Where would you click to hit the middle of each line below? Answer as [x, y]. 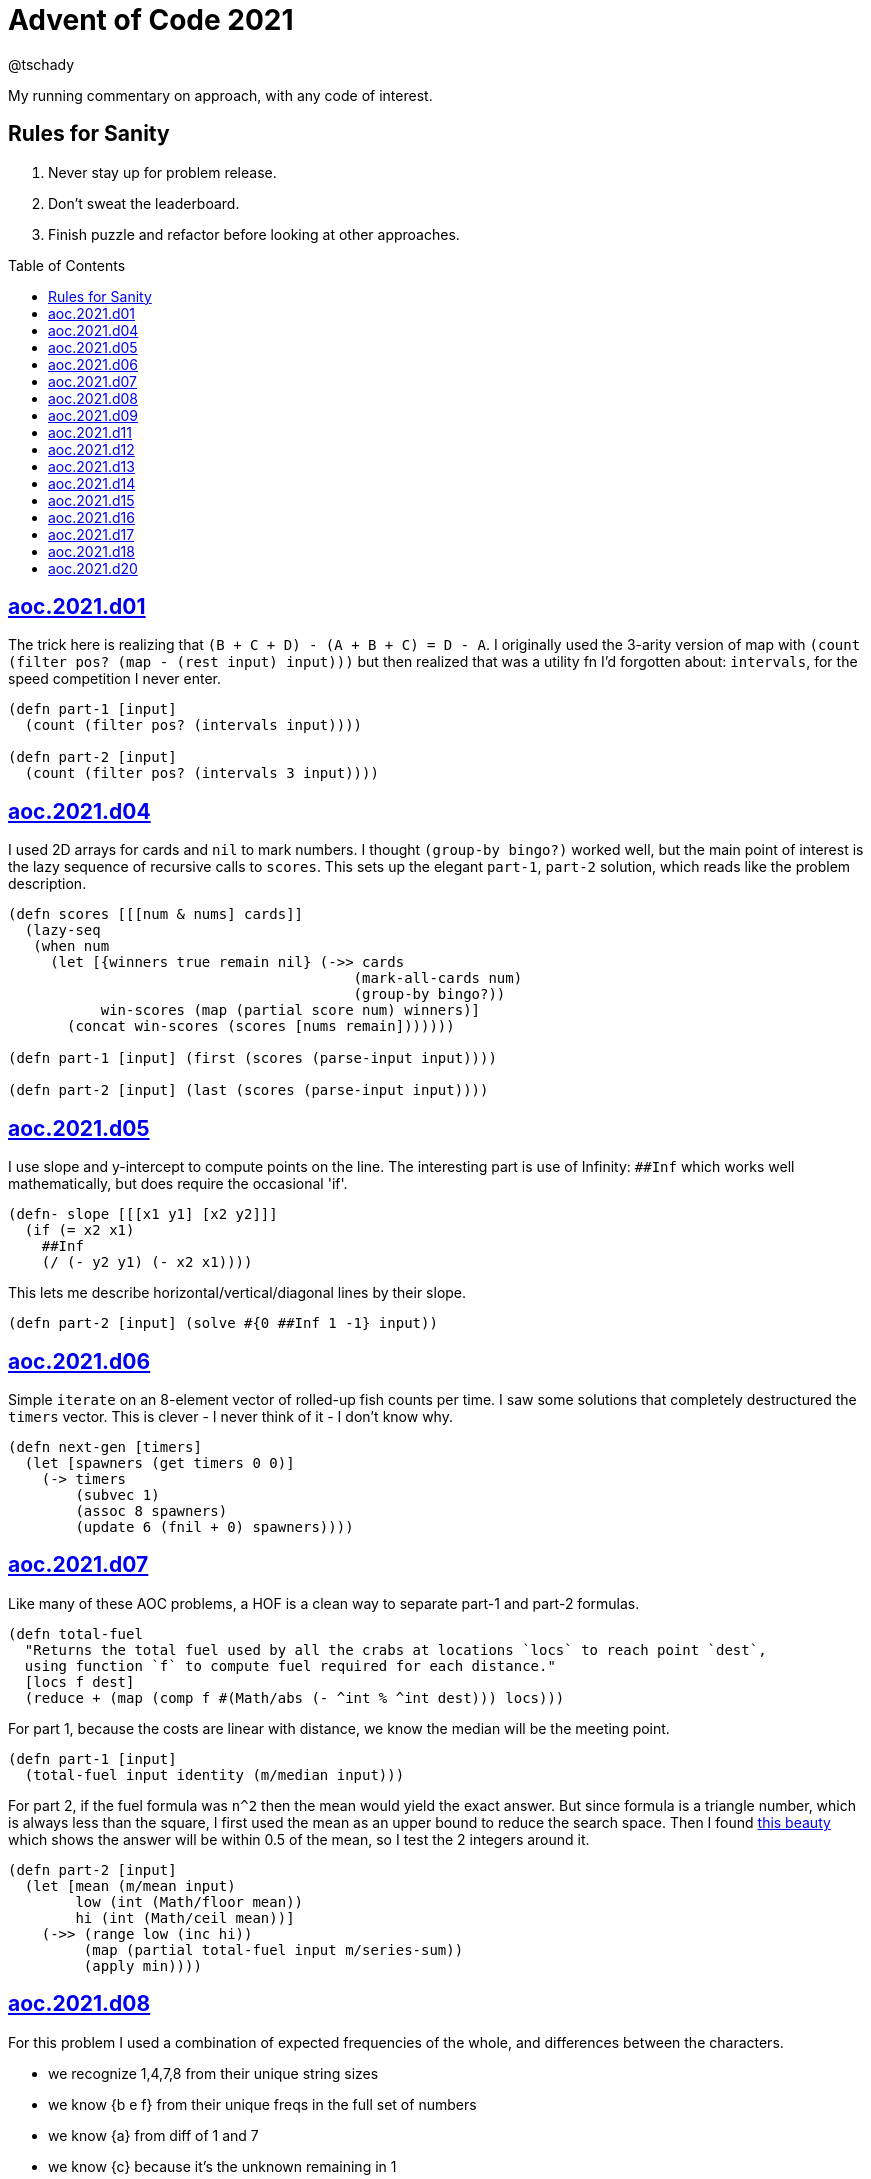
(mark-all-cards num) [438, 978]
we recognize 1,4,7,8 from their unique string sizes [213, 2073]
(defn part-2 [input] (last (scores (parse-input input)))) [248, 1090]
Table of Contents [67, 265]
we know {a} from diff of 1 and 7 [153, 2135]
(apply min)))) [142, 1965]
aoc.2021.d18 [91, 551]
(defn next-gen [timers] [105, 1446]
